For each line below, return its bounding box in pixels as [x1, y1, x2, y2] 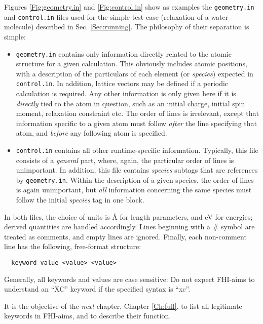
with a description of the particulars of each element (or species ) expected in [16, 68, 253, 78]
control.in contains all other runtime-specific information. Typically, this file [16, 144, 258, 155]
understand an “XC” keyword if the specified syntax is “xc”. [4, 283, 191, 294]
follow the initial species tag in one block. [16, 194, 144, 205]
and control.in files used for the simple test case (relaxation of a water [4, 11, 229, 22]
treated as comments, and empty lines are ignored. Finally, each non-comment [4, 231, 247, 241]
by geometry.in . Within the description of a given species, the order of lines [16, 174, 254, 185]
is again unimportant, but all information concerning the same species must [16, 184, 252, 195]
